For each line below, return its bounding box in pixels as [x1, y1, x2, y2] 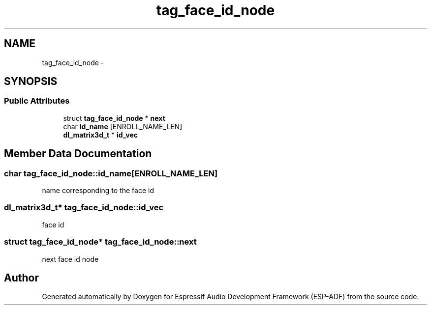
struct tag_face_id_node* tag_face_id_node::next [4, 237, 197, 247]
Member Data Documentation [4, 147, 152, 160]
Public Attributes [4, 96, 70, 106]
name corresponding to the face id [42, 186, 154, 195]
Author [4, 271, 39, 284]
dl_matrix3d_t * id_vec [63, 130, 138, 139]
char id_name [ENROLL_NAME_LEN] [63, 122, 183, 131]
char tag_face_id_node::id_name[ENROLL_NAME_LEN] [4, 168, 218, 178]
